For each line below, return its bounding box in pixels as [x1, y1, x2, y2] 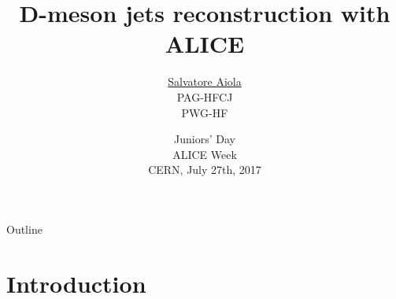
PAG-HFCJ [176, 88, 233, 105]
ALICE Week [172, 146, 237, 162]
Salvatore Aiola [168, 73, 242, 90]
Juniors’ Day [174, 131, 235, 147]
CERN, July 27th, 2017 [148, 161, 261, 178]
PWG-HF [181, 104, 228, 120]
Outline [6, 220, 43, 237]
